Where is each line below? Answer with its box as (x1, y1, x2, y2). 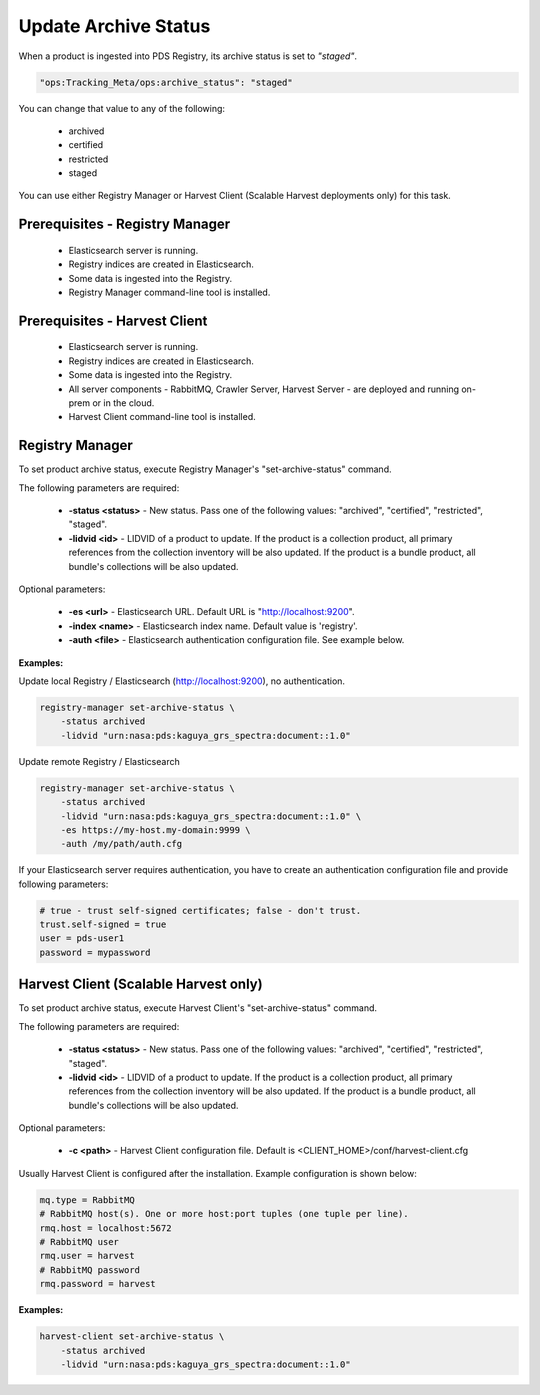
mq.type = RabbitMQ (39, 1194, 135, 1205)
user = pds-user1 (39, 933, 125, 944)
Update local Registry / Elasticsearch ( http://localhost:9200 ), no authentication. (18, 675, 345, 687)
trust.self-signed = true (39, 919, 167, 930)
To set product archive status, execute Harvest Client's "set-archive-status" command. (18, 1002, 378, 1014)
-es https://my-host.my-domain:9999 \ (60, 824, 251, 835)
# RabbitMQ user (39, 1236, 120, 1247)
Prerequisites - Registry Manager (18, 216, 230, 233)
